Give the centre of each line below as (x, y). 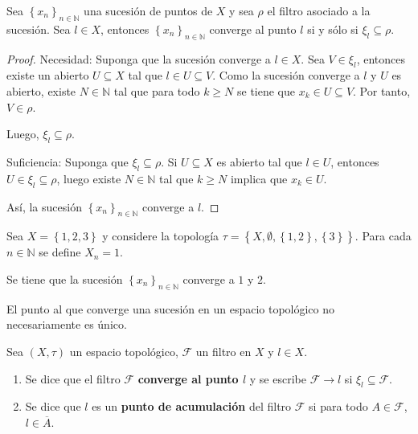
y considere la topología (161, 236)
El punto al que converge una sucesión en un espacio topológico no (171, 308)
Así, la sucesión (44, 206)
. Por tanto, (382, 90)
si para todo (338, 406)
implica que (259, 178)
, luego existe (89, 178)
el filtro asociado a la (319, 10)
